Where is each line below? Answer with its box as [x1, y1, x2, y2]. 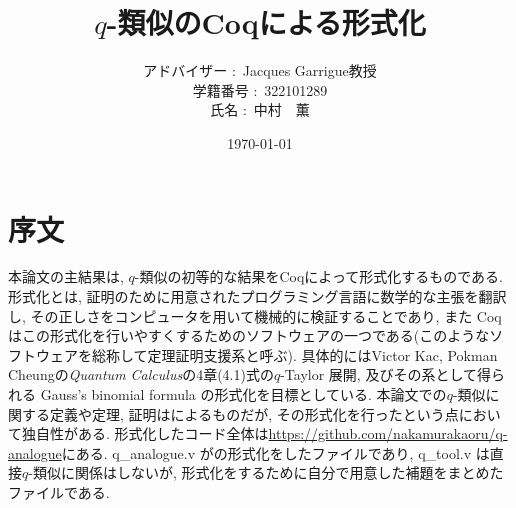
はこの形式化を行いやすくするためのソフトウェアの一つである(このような [8, 325, 490, 346]
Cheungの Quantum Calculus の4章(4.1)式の [8, 364, 274, 385]
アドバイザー [143, 60, 228, 81]
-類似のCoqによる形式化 [106, 2, 426, 43]
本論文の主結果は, [8, 266, 124, 287]
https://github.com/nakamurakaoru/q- [268, 423, 508, 444]
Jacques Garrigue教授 [242, 60, 377, 81]
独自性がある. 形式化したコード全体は [21, 423, 269, 444]
